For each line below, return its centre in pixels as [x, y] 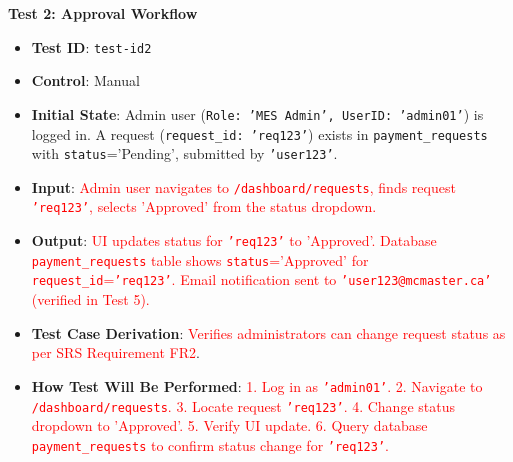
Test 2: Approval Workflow [103, 13]
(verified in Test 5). [90, 299]
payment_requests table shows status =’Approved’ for [200, 259]
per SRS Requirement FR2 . [115, 352]
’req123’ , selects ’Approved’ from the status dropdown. [204, 206]
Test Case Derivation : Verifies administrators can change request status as [268, 332]
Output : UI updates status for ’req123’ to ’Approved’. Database [234, 240]
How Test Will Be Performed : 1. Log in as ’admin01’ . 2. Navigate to [257, 385]
